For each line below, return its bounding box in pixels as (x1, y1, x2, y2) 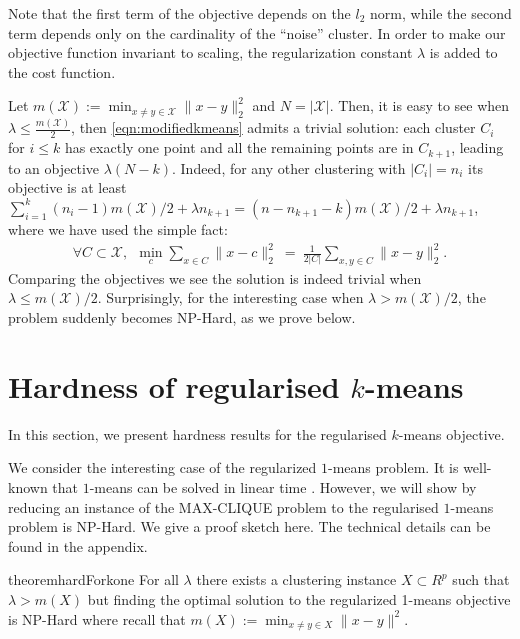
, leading (451, 137, 504, 158)
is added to (429, 42, 498, 63)
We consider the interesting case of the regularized (8, 457, 317, 478)
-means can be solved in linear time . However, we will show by (89, 476, 477, 497)
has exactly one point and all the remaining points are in (64, 137, 414, 158)
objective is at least (8, 177, 127, 198)
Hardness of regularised (8, 365, 340, 406)
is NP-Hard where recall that (8, 608, 186, 629)
